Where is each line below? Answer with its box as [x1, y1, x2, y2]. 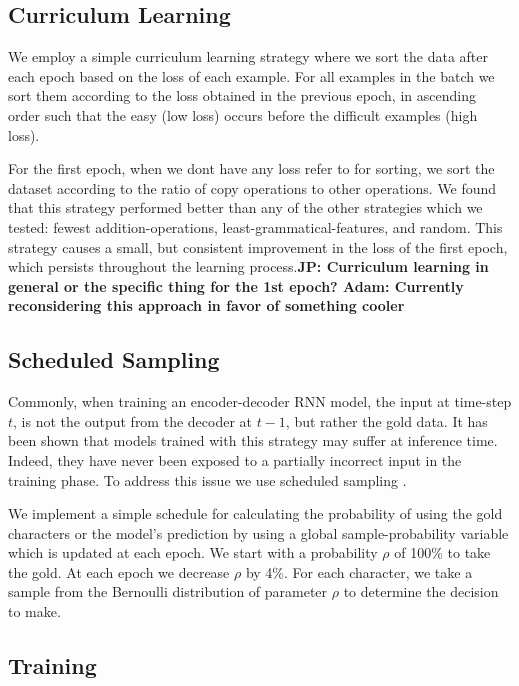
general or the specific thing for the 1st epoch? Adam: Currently [8, 275, 464, 296]
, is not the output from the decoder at [13, 410, 252, 431]
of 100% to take [394, 542, 491, 563]
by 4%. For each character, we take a [245, 561, 473, 582]
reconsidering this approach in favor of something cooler [8, 295, 405, 316]
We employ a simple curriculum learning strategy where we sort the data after [8, 46, 488, 67]
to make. [8, 601, 61, 622]
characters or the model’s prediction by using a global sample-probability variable [8, 522, 509, 543]
